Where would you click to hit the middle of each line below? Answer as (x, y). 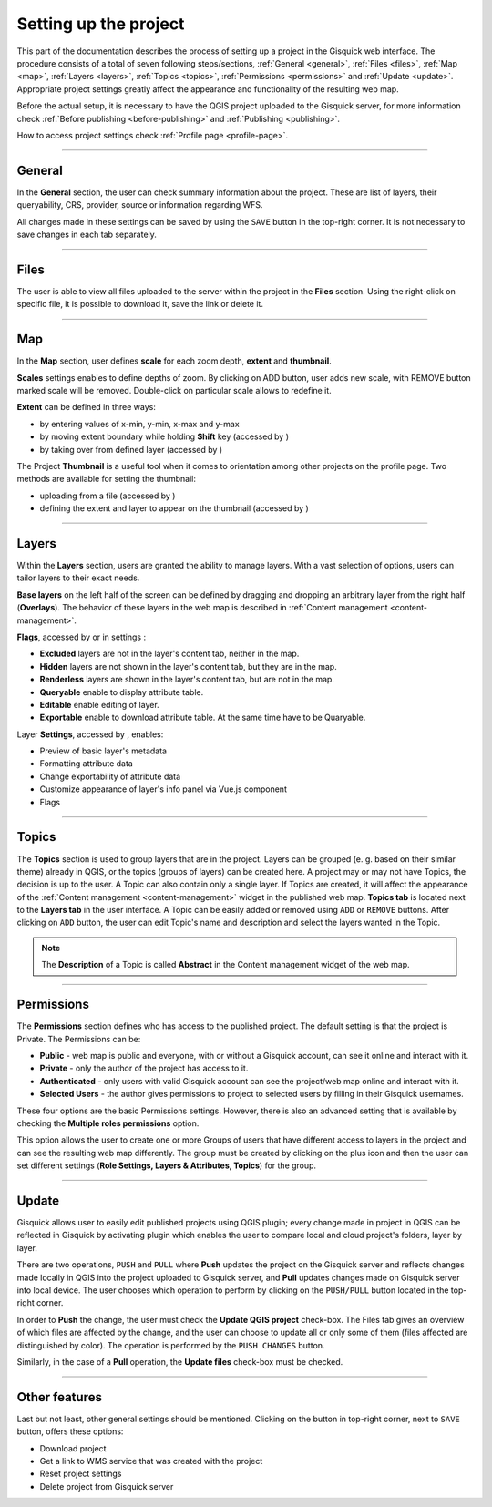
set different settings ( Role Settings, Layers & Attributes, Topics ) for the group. (167, 1165)
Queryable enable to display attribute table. (122, 692)
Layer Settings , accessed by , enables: (90, 734)
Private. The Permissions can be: (79, 1039)
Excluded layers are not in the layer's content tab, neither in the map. (169, 654)
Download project (73, 1448)
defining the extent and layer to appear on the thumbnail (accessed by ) (174, 508)
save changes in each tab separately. (87, 234)
